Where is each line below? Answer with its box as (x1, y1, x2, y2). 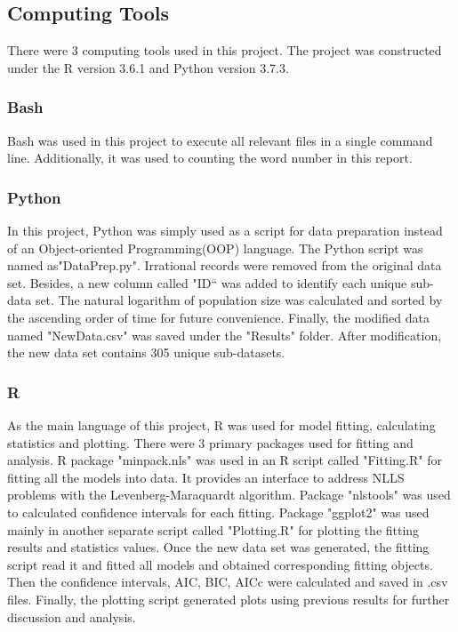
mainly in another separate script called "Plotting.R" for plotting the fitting (7, 520, 420, 539)
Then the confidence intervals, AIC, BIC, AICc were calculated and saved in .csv (7, 572, 448, 591)
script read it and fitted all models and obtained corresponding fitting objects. (7, 555, 433, 573)
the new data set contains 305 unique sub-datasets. (7, 343, 285, 362)
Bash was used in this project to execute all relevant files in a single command (7, 131, 433, 149)
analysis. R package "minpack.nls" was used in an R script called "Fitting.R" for (7, 451, 442, 469)
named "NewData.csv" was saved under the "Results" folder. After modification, (7, 325, 442, 344)
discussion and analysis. (7, 607, 136, 626)
